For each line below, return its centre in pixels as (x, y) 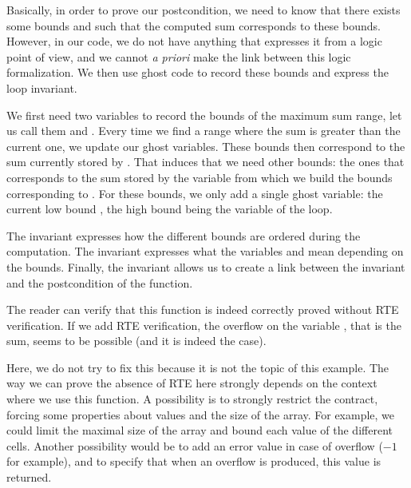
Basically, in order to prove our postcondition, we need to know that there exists (204, 10)
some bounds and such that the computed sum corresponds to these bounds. (194, 25)
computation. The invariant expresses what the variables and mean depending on (205, 251)
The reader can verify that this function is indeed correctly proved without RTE (203, 309)
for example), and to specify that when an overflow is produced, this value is (194, 461)
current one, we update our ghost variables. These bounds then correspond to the (206, 146)
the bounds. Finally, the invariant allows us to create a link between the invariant (206, 266)
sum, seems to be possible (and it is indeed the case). (136, 341)
